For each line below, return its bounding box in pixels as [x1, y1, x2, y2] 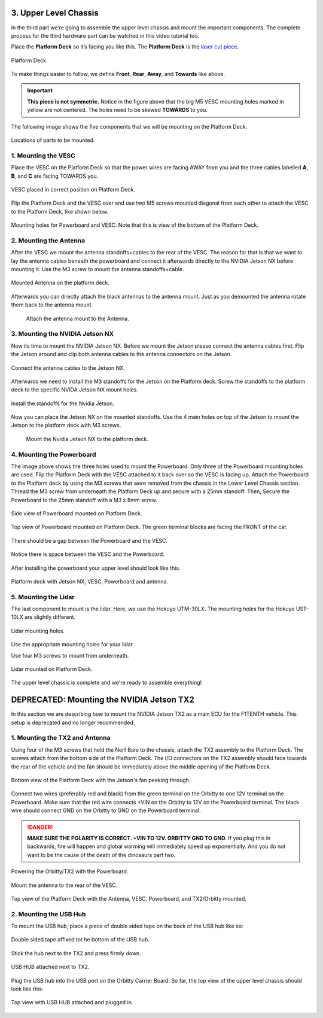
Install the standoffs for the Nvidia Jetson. [11, 400, 115, 407]
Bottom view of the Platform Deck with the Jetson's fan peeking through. [11, 777, 191, 784]
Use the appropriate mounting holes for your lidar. [11, 641, 135, 648]
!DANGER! [27, 823, 53, 831]
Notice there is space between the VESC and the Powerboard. [11, 551, 164, 558]
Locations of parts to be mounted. [11, 136, 95, 144]
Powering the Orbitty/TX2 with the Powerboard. [11, 868, 129, 875]
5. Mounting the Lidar [11, 592, 75, 601]
